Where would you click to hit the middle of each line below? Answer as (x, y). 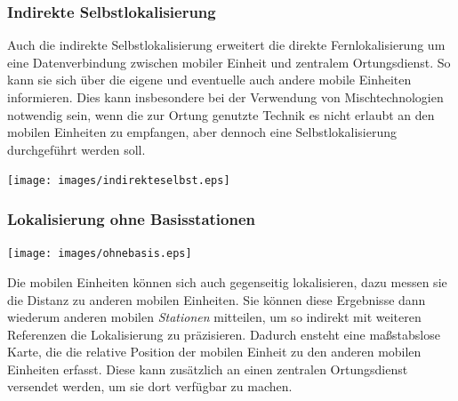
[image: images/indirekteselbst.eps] (119, 181)
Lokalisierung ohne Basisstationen (131, 218)
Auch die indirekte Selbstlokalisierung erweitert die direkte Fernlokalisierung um (226, 45)
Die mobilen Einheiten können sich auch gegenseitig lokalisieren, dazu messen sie (227, 281)
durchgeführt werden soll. (76, 149)
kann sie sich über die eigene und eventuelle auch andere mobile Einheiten (209, 80)
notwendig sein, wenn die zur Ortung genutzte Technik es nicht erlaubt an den (221, 114)
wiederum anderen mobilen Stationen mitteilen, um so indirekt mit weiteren (214, 317)
